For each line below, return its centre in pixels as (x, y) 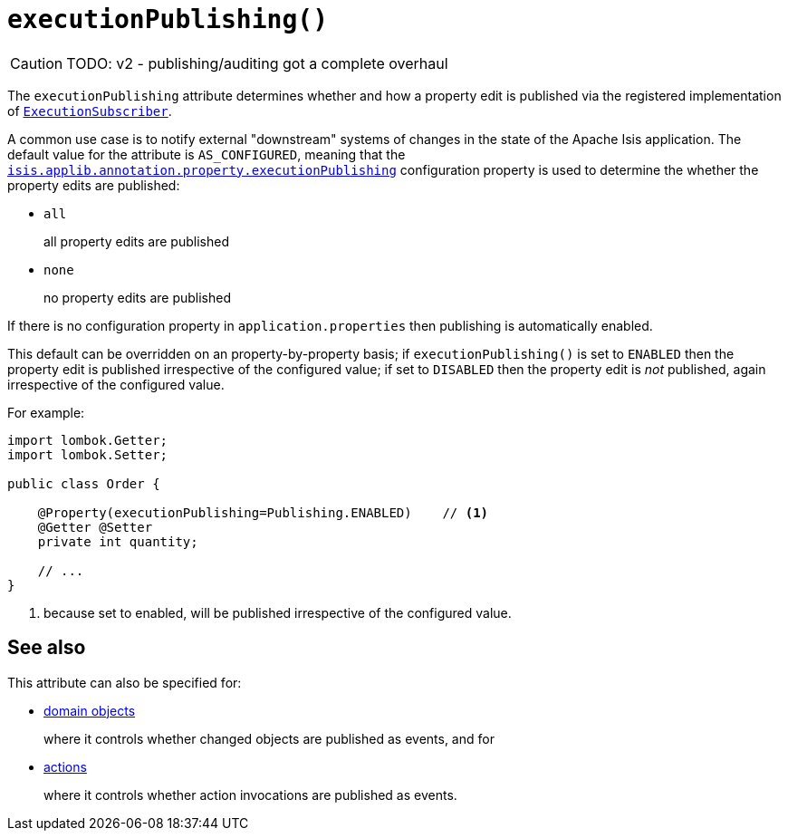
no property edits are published (137, 297)
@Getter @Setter (95, 527)
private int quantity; (118, 541)
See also (47, 648)
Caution (37, 63)
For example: (46, 412)
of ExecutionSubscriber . (90, 111)
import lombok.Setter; (88, 454)
